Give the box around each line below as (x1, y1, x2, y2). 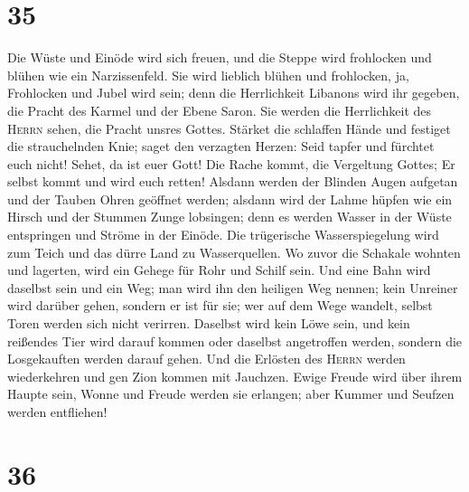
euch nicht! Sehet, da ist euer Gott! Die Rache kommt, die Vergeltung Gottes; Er (7, 154, 455, 173)
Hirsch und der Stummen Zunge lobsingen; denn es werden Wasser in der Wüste (7, 207, 452, 226)
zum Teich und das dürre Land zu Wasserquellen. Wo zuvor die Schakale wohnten (7, 242, 461, 261)
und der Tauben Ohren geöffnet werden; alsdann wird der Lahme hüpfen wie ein (7, 189, 453, 208)
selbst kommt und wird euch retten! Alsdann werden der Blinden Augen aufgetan (7, 172, 458, 191)
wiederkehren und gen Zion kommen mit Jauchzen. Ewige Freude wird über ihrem (7, 366, 463, 385)
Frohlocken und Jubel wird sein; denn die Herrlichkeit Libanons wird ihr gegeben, (7, 83, 460, 102)
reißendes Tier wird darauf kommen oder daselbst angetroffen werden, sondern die (7, 331, 463, 350)
